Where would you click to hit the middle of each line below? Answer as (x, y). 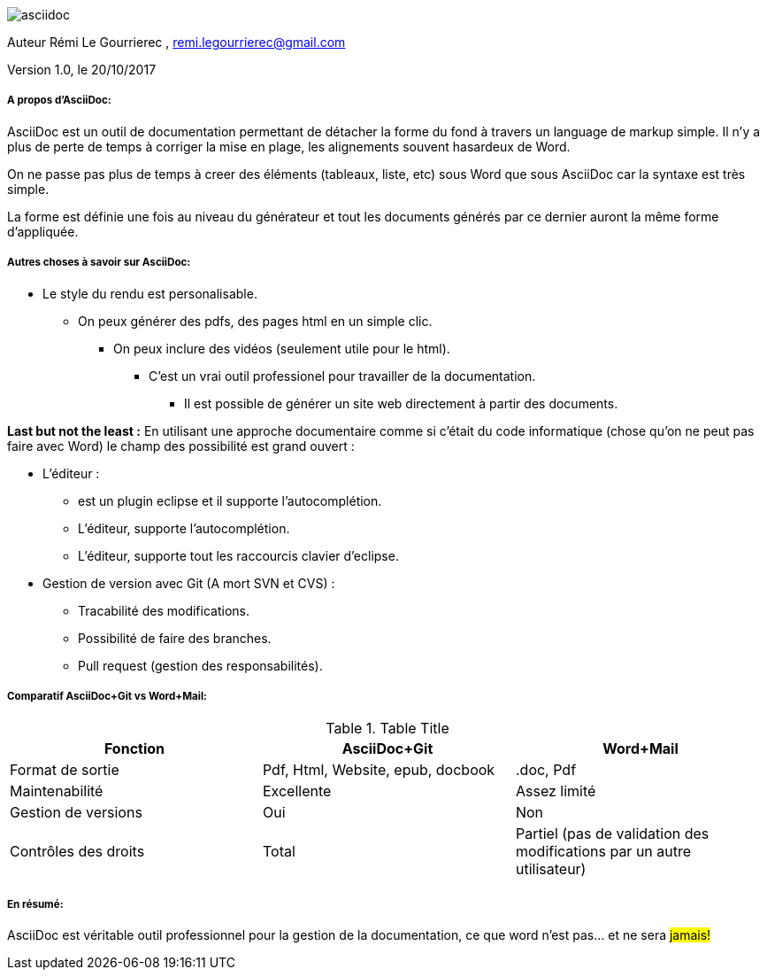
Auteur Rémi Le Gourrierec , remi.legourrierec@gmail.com (176, 42)
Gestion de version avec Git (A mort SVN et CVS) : (189, 583)
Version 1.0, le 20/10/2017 (82, 70)
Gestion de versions (76, 813)
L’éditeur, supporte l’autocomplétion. (184, 528)
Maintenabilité (57, 791)
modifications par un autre (603, 852)
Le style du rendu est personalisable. (150, 293)
